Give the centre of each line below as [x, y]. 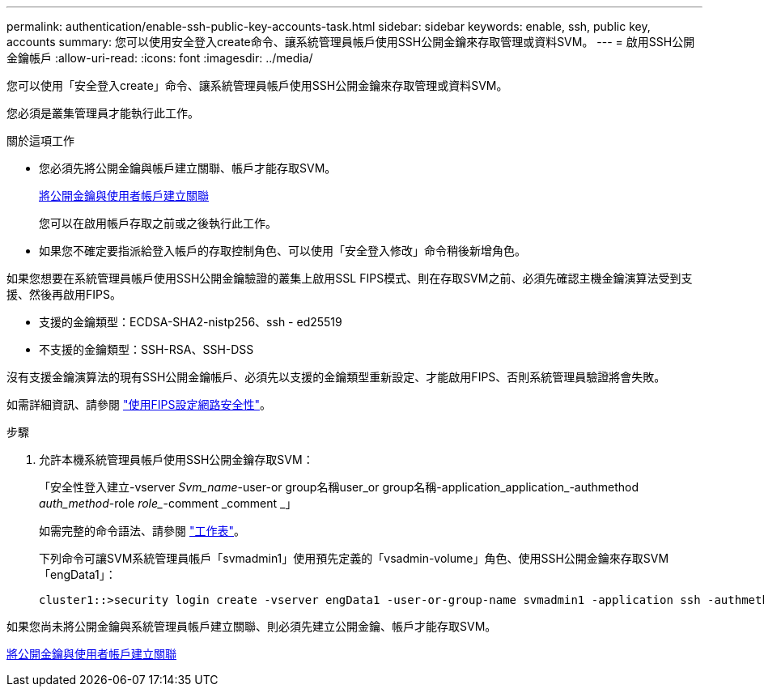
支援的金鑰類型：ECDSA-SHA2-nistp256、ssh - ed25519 [191, 322]
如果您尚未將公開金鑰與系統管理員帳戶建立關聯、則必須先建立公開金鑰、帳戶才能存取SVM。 [252, 626]
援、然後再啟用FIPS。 [64, 294]
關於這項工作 [40, 140]
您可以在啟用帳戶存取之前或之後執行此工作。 [158, 223]
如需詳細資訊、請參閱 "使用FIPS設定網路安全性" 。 [139, 404]
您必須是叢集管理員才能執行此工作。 [103, 113]
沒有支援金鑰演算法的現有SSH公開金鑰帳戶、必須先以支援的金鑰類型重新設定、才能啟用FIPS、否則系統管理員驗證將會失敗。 [336, 377]
